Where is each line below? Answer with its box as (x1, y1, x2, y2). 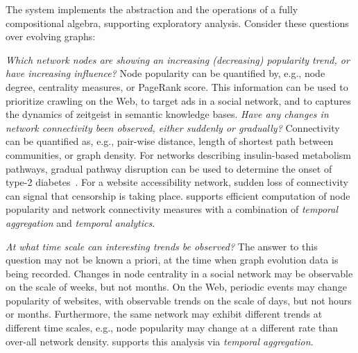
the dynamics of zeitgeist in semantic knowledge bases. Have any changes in (6, 107, 329, 121)
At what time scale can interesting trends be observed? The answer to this (6, 239, 318, 253)
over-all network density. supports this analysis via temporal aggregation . (6, 334, 314, 348)
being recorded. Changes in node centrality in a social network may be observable (6, 266, 353, 280)
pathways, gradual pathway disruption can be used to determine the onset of (6, 161, 332, 175)
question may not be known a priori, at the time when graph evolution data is (6, 252, 339, 267)
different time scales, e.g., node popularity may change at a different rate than (6, 320, 339, 335)
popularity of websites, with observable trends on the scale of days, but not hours (6, 293, 352, 307)
